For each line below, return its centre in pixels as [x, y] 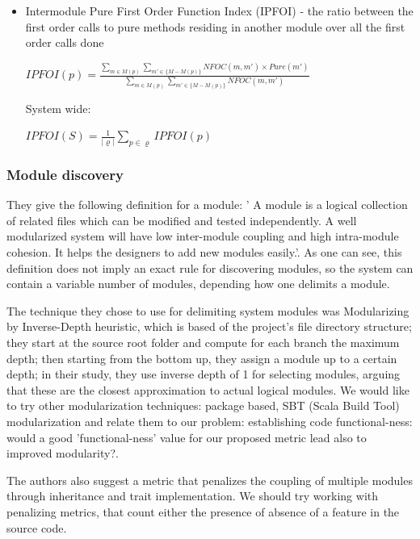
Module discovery [65, 174]
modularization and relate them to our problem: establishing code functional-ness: [210, 422]
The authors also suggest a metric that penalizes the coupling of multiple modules [210, 480]
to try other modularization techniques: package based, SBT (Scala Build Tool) [203, 405]
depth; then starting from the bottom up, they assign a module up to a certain [202, 358]
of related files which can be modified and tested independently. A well [182, 220]
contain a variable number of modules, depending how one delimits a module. [198, 284]
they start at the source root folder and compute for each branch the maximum [203, 343]
